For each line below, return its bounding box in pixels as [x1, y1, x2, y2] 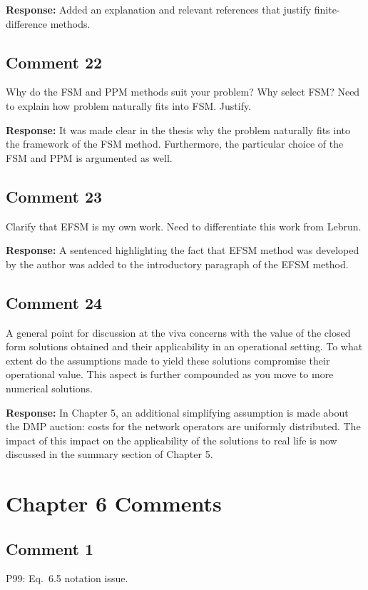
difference [6, 16, 47, 31]
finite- [314, 2, 340, 16]
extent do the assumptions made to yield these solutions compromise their [6, 352, 330, 367]
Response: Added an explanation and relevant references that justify [6, 2, 312, 16]
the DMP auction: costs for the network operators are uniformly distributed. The [6, 419, 361, 434]
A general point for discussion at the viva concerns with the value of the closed [6, 325, 351, 340]
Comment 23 [6, 185, 103, 207]
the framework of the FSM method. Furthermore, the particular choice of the [6, 136, 344, 151]
